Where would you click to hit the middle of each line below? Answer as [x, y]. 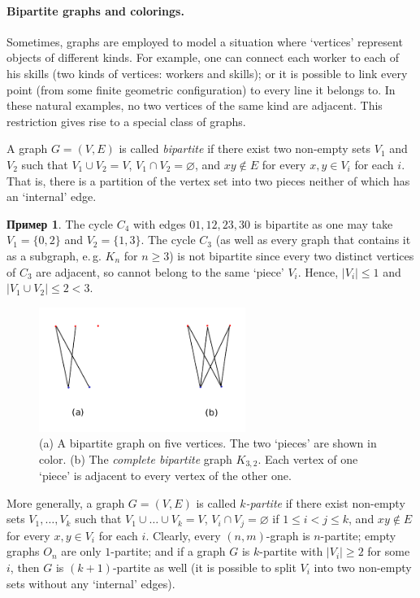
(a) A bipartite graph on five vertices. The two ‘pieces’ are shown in [208, 443]
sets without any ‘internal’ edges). [91, 583]
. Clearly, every [183, 535]
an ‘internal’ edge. [52, 196]
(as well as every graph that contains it [313, 240]
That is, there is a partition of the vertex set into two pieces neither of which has [208, 180]
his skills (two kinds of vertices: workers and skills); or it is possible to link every [207, 73]
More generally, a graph [66, 502]
